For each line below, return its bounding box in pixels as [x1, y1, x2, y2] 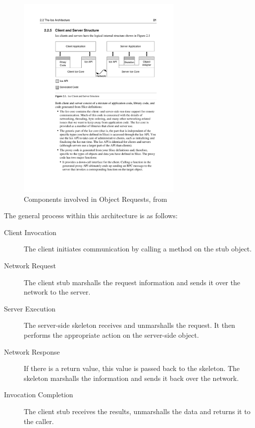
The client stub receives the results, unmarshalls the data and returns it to [24, 406, 251, 416]
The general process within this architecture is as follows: [4, 210, 178, 221]
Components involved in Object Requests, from [24, 193, 167, 204]
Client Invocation [4, 227, 56, 237]
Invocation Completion [4, 389, 73, 400]
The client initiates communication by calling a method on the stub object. [24, 244, 252, 254]
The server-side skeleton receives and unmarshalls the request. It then [24, 320, 235, 330]
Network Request [4, 260, 56, 271]
